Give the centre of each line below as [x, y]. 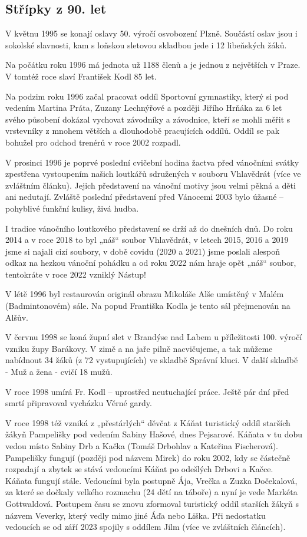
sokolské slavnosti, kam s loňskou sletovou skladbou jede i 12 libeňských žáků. [146, 45]
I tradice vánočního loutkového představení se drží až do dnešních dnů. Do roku [149, 228]
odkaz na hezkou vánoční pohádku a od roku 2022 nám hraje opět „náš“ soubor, [151, 263]
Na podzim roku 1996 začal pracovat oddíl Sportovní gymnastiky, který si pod [147, 96]
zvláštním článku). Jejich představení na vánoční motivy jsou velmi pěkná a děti [151, 185]
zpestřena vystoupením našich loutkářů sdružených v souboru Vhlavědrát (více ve [153, 174]
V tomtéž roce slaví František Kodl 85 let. [81, 76]
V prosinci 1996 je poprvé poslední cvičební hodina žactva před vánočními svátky [152, 162]
